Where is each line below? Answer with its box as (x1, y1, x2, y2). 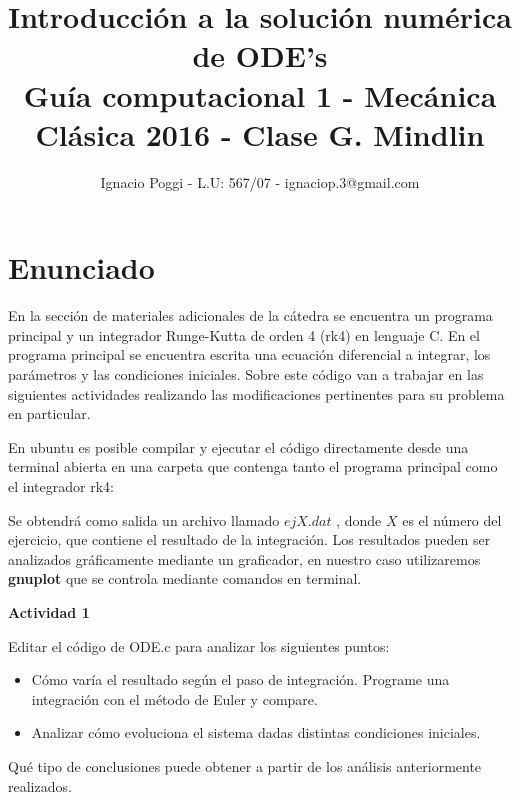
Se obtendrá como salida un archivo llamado (8, 509, 280, 530)
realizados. (8, 775, 72, 796)
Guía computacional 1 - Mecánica (23, 74, 497, 115)
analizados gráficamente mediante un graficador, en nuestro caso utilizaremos (8, 548, 481, 569)
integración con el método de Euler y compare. (31, 688, 318, 709)
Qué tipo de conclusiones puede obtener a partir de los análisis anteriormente (8, 755, 482, 776)
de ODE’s (192, 35, 328, 76)
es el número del (402, 509, 502, 530)
